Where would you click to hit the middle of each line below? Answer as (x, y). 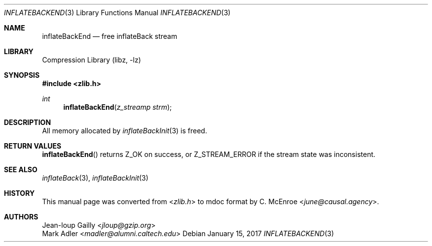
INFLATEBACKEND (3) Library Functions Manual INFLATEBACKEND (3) (117, 13)
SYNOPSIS (22, 75)
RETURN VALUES (33, 146)
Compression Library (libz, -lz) (91, 60)
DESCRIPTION (28, 122)
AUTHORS (21, 217)
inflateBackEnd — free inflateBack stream (110, 36)
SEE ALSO (21, 169)
